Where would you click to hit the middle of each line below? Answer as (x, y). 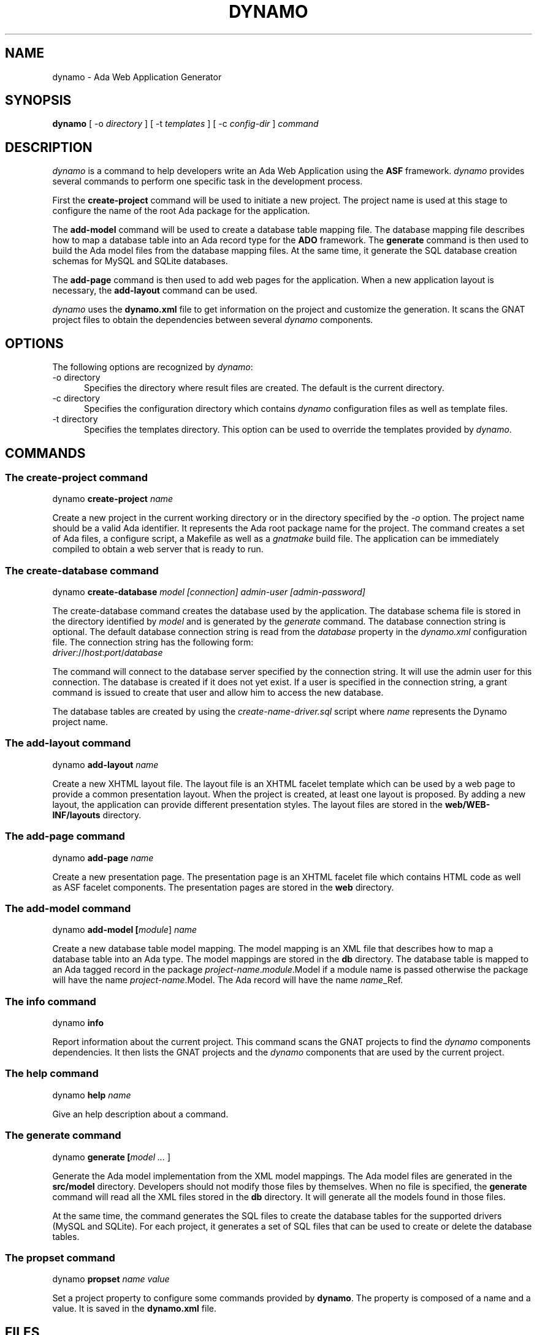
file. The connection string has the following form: (153, 642)
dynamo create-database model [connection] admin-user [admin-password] (209, 592)
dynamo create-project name (113, 499)
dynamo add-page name (103, 858)
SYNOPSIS (38, 101)
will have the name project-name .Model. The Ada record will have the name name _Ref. (228, 980)
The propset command (60, 1257)
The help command (52, 1074)
